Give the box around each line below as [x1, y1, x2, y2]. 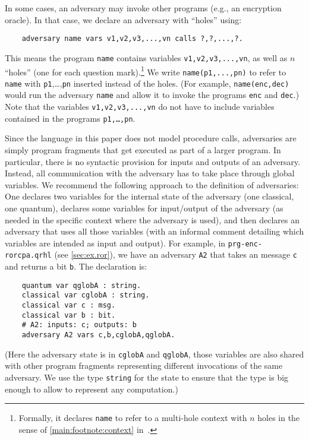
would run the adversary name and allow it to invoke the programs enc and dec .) [5, 88, 299, 101]
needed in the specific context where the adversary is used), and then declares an [5, 213, 299, 226]
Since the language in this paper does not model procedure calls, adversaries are [5, 132, 297, 144]
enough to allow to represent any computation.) [5, 382, 178, 395]
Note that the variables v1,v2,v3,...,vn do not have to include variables [5, 100, 275, 113]
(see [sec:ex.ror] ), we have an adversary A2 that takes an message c [54, 248, 298, 261]
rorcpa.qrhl [5, 251, 52, 260]
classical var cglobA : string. [21, 291, 150, 300]
